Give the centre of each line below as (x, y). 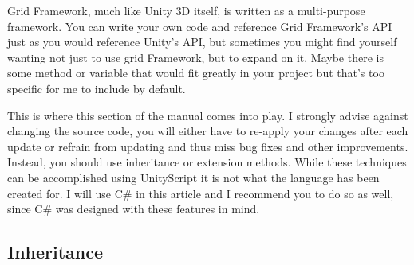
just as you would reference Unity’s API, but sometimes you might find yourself (202, 42)
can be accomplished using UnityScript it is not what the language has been (193, 177)
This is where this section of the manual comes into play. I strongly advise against (208, 115)
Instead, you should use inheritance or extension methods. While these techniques (207, 162)
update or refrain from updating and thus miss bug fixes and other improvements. (208, 146)
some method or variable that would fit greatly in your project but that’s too (196, 73)
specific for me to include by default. (97, 88)
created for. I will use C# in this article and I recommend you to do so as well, (201, 193)
